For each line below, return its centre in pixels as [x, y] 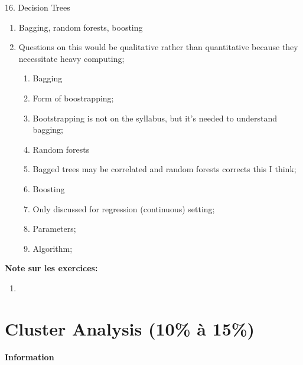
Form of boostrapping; [73, 98]
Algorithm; [53, 248]
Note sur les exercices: [51, 268]
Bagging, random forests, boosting [81, 27]
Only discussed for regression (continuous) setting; [124, 208]
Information [30, 357]
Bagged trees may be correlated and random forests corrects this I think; [164, 169]
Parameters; [54, 228]
